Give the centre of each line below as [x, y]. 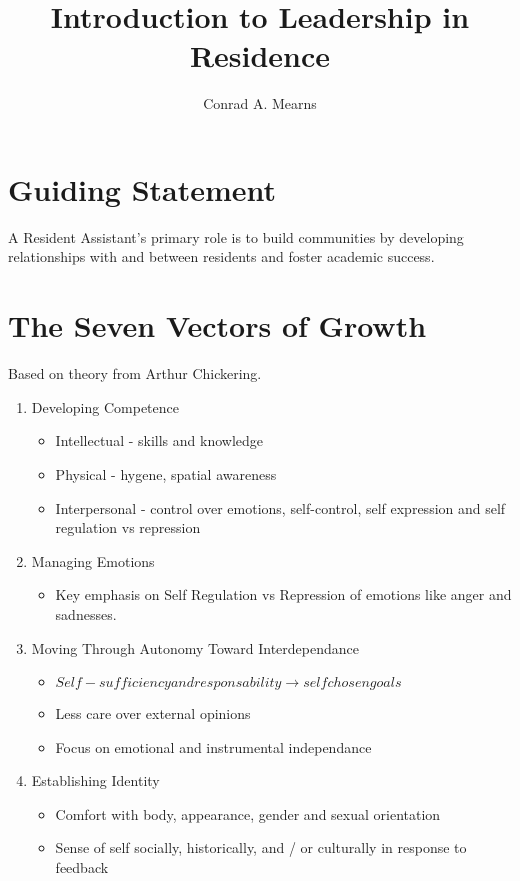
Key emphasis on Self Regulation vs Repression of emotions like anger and [283, 594]
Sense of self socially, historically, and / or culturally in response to [261, 847]
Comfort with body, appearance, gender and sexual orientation [248, 813]
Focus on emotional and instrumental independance [213, 746]
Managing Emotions [93, 560]
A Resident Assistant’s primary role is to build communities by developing [236, 236]
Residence [260, 55]
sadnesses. [86, 613]
